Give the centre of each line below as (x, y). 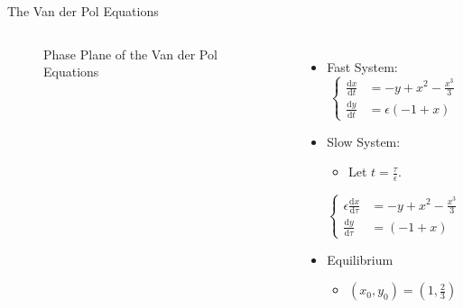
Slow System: (364, 141)
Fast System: (362, 66)
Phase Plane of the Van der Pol (130, 54)
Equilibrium (360, 259)
